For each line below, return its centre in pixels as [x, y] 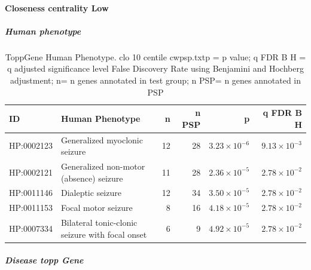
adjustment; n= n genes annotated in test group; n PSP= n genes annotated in [155, 80]
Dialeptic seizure [91, 193]
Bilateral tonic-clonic [99, 223]
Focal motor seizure [97, 208]
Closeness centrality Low [57, 7]
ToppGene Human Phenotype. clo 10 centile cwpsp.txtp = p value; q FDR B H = [155, 56]
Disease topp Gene [44, 260]
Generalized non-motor [103, 166]
